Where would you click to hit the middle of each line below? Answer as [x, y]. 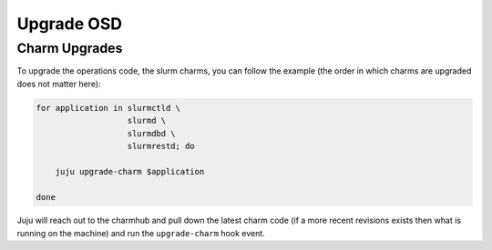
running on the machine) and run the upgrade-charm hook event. [141, 233]
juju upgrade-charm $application [130, 171]
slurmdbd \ [152, 133]
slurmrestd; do [161, 146]
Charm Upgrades [70, 48]
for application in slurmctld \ [108, 108]
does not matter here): [59, 84]
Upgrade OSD [70, 24]
